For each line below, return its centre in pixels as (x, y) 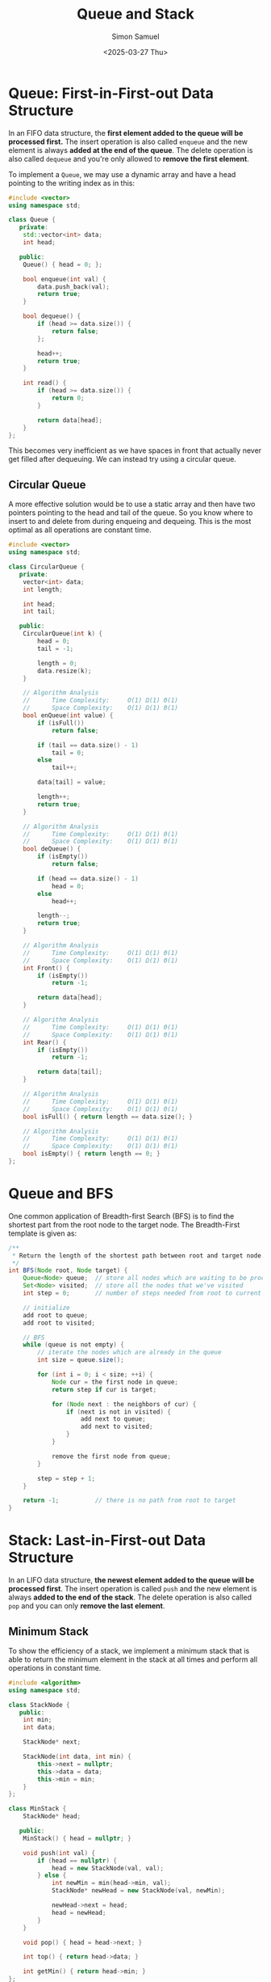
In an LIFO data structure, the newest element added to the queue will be (131, 1580)
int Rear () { (45, 1042)
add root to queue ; (56, 1315)
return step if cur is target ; (104, 1389)
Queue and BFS (61, 1194)
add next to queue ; (113, 1419)
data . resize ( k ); (65, 671)
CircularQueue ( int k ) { (63, 634)
